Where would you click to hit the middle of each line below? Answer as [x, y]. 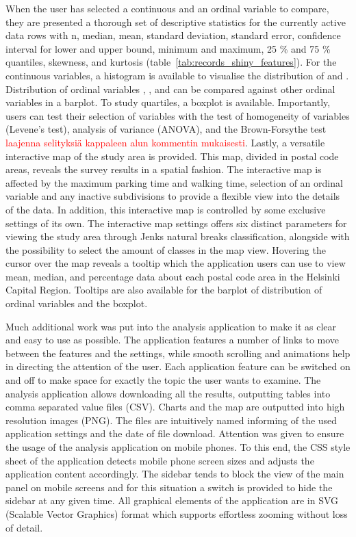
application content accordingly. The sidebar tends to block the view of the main [175, 474]
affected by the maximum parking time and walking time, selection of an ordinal [174, 182]
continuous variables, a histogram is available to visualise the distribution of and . [177, 75]
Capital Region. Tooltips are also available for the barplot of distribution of [164, 290]
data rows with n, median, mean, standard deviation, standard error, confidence [173, 35]
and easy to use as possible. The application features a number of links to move [173, 340]
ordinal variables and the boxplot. [77, 303]
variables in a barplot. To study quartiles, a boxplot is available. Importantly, [168, 102]
